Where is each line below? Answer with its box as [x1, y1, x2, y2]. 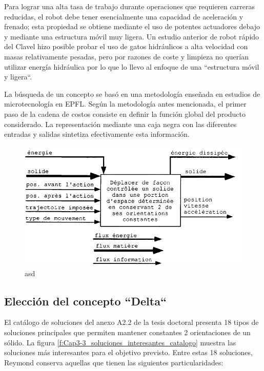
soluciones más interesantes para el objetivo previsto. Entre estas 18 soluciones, [4, 347, 253, 358]
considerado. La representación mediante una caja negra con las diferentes [4, 118, 237, 129]
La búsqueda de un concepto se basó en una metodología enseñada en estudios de [4, 88, 260, 99]
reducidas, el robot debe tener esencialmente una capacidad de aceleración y [4, 11, 243, 22]
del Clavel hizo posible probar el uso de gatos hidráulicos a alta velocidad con [4, 41, 248, 52]
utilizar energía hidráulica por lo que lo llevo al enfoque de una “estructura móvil [4, 61, 259, 72]
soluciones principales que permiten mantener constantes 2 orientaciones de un [4, 327, 251, 337]
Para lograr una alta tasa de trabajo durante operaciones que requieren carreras [4, 1, 255, 11]
